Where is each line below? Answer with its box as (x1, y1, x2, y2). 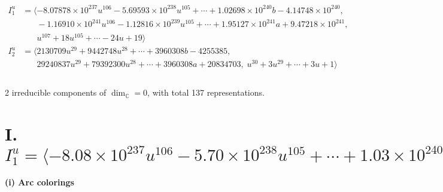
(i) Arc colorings (5, 176, 74, 188)
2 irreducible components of (5, 86, 107, 99)
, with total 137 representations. (147, 86, 265, 99)
